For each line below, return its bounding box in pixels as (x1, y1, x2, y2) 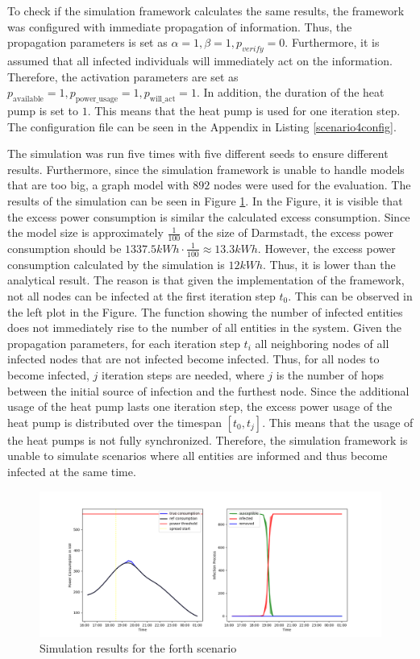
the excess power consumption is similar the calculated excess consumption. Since (7, 208, 410, 225)
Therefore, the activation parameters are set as (7, 68, 239, 85)
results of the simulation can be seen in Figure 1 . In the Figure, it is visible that (7, 192, 403, 209)
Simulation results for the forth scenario (40, 640, 237, 657)
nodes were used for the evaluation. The (213, 176, 411, 193)
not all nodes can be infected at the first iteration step (7, 287, 276, 304)
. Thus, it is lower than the (263, 255, 396, 272)
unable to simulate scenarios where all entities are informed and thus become (7, 447, 388, 464)
